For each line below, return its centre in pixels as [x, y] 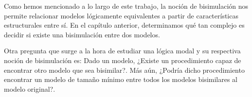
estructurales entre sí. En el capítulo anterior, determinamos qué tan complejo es [124, 25]
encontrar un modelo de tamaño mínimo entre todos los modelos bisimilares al [121, 79]
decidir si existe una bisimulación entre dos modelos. [82, 34]
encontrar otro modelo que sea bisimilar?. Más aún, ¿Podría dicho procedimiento [124, 70]
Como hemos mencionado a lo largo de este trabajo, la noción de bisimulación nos [126, 6]
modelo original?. [30, 89]
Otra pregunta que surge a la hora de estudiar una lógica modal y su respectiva [122, 51]
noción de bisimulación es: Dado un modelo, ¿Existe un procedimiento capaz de [123, 60]
